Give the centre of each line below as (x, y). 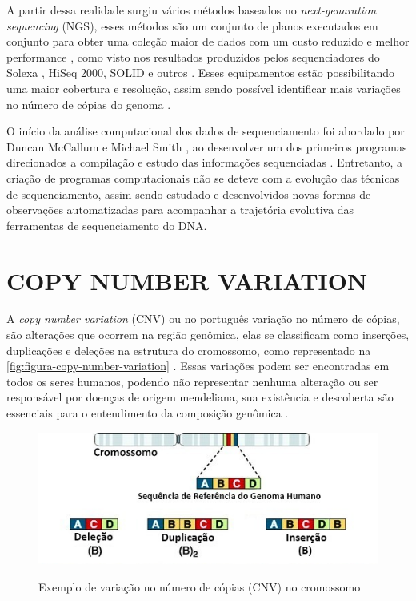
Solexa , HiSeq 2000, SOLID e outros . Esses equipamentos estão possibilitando (201, 73)
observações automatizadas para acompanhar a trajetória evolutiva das (180, 210)
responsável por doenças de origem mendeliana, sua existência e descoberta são (200, 397)
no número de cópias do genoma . (89, 104)
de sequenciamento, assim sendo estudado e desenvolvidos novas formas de (189, 194)
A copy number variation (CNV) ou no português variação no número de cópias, (203, 319)
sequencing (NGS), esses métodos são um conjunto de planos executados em (192, 25)
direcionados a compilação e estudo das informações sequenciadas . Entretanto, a (205, 162)
